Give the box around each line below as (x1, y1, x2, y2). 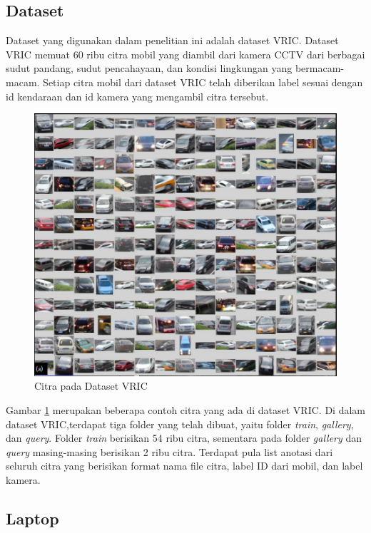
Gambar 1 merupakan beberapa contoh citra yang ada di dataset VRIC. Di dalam (6, 402, 365, 417)
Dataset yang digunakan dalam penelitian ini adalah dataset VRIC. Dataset (6, 33, 339, 48)
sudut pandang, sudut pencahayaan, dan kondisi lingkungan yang (6, 61, 293, 76)
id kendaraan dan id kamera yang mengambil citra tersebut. (6, 88, 269, 103)
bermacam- (295, 61, 345, 76)
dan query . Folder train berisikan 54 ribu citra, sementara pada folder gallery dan (6, 430, 362, 445)
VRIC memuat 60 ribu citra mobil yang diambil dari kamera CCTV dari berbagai (6, 46, 365, 61)
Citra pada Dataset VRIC (34, 378, 148, 393)
